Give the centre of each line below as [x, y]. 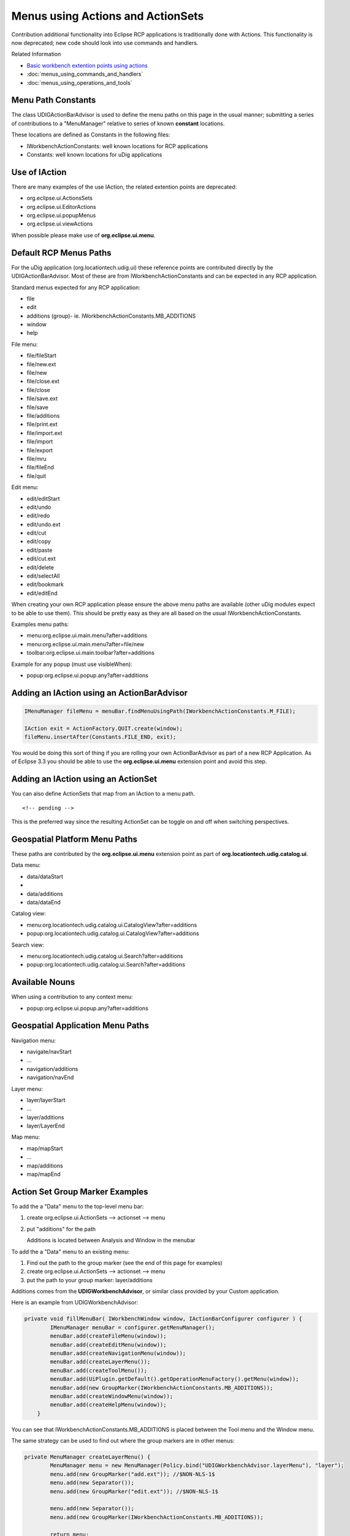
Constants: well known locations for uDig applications [94, 154]
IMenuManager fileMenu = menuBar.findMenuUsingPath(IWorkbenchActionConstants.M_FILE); [160, 711]
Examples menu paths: [40, 624]
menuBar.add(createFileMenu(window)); [108, 1336]
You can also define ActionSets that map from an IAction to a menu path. [103, 794]
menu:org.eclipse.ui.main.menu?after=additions [87, 635]
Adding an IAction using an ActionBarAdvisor [100, 693]
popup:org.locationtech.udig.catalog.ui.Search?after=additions [106, 965]
